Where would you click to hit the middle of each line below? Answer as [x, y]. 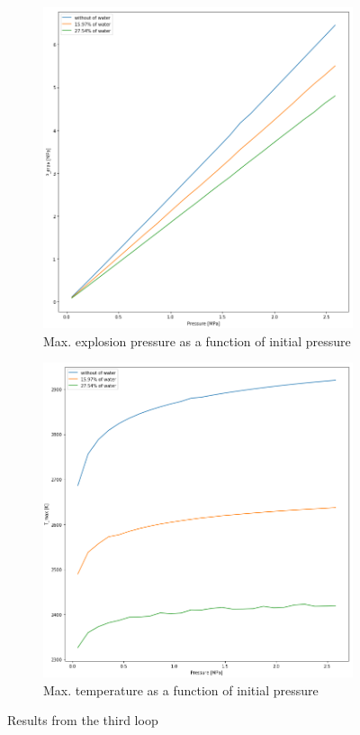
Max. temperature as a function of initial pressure [181, 689]
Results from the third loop [83, 720]
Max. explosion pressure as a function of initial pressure [197, 340]
